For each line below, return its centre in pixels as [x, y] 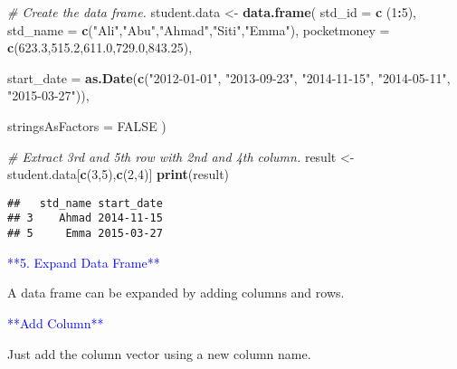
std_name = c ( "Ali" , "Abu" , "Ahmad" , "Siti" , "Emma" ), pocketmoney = [199, 29]
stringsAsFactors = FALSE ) [87, 125]
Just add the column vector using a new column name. [159, 353]
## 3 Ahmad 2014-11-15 [85, 218]
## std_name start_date [85, 203]
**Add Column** [56, 322]
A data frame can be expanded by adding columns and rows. [176, 293]
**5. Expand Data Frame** [84, 262]
